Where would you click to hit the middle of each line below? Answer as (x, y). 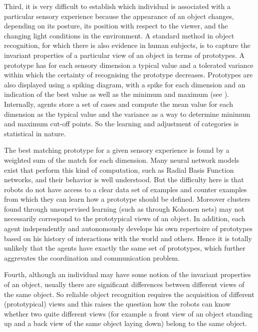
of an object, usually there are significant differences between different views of (124, 284)
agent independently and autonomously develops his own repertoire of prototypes (128, 228)
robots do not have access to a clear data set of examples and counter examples (126, 189)
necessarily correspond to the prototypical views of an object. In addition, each (125, 218)
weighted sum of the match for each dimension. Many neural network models (122, 160)
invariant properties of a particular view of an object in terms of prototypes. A (124, 55)
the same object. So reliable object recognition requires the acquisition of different (129, 294)
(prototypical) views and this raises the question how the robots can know (118, 304)
